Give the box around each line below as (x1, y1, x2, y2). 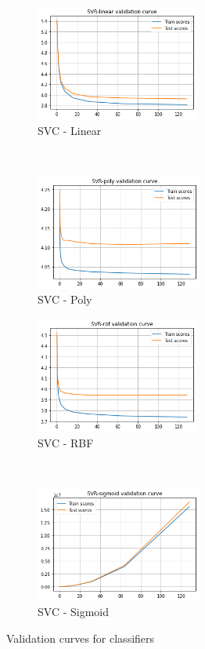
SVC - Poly (38, 291, 92, 308)
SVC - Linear (38, 122, 102, 138)
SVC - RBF (38, 434, 94, 450)
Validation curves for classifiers (6, 629, 155, 646)
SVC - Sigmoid (38, 603, 109, 620)
